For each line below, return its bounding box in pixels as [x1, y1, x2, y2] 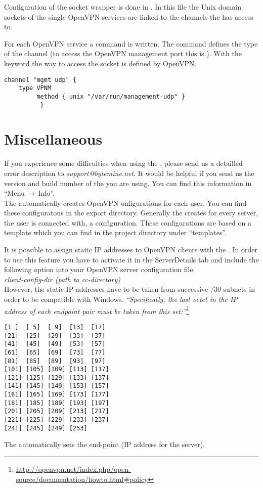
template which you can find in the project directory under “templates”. [4, 227, 227, 238]
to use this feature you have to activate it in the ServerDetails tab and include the [4, 254, 259, 264]
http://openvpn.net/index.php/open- [16, 464, 131, 474]
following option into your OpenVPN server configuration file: [4, 264, 195, 275]
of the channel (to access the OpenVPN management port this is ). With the [4, 48, 242, 59]
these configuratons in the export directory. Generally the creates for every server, [4, 207, 258, 218]
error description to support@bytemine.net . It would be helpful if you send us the [4, 167, 254, 178]
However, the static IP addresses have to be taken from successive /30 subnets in [4, 284, 255, 294]
